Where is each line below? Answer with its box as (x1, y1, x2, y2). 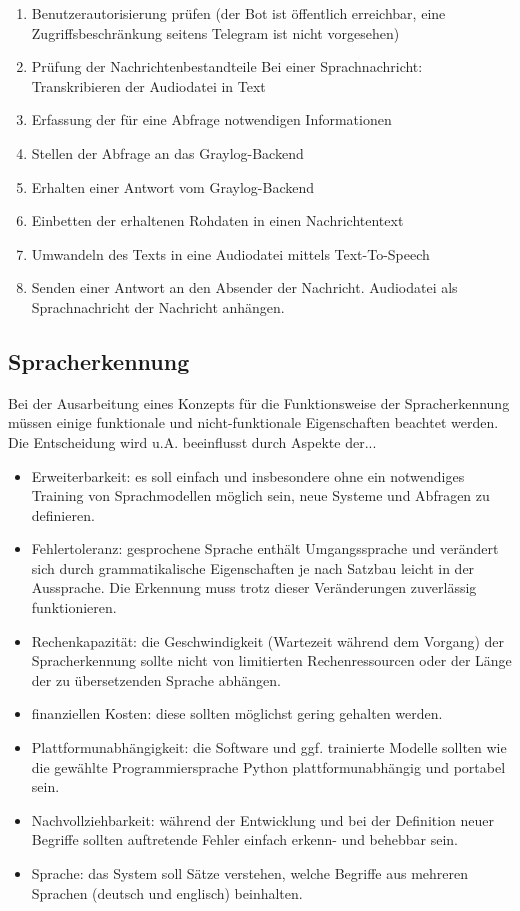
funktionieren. (31, 597, 117, 618)
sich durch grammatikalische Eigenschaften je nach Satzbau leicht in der (31, 557, 475, 578)
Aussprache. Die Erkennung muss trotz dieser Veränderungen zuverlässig (31, 577, 477, 598)
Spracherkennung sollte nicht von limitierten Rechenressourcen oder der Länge (31, 650, 512, 671)
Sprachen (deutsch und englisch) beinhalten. (31, 882, 303, 903)
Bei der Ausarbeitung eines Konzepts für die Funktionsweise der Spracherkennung (8, 392, 510, 413)
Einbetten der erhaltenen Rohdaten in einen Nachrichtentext (31, 210, 404, 231)
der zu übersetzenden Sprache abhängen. (31, 669, 281, 690)
